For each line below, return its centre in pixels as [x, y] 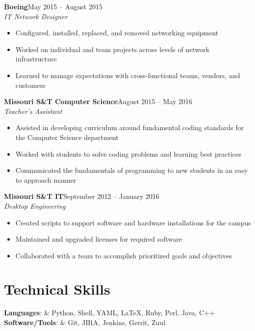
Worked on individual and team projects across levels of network [112, 49]
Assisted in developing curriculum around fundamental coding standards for [130, 127]
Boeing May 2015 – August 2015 [53, 6]
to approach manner [46, 179]
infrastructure [36, 59]
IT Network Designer [36, 16]
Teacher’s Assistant [33, 111]
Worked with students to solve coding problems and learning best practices [128, 153]
